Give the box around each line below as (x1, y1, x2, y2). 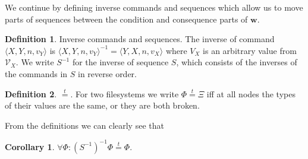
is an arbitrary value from (203, 44, 297, 56)
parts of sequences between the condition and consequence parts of (5, 12, 248, 25)
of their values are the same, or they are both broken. (5, 99, 200, 112)
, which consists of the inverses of (176, 56, 297, 68)
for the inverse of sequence (72, 56, 169, 68)
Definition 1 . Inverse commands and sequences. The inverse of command (5, 33, 275, 45)
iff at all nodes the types (206, 87, 296, 100)
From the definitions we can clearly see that (5, 119, 164, 131)
